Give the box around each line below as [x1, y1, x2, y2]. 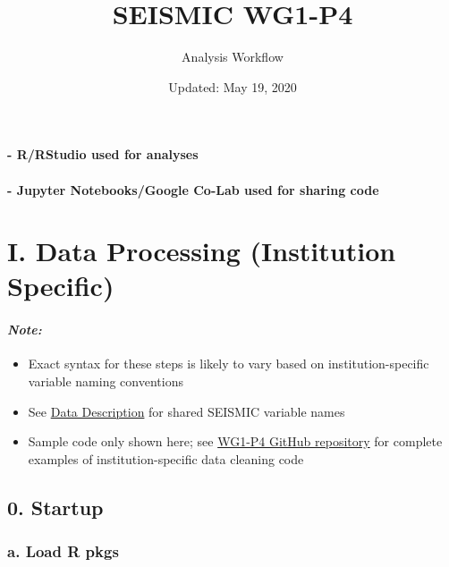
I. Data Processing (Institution [7, 233, 396, 269]
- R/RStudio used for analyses [7, 145, 199, 164]
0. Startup [7, 493, 104, 520]
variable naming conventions [28, 372, 183, 391]
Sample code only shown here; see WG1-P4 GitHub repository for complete [28, 432, 443, 451]
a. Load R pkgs [7, 540, 119, 563]
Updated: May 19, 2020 [168, 77, 297, 96]
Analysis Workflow [182, 47, 284, 66]
